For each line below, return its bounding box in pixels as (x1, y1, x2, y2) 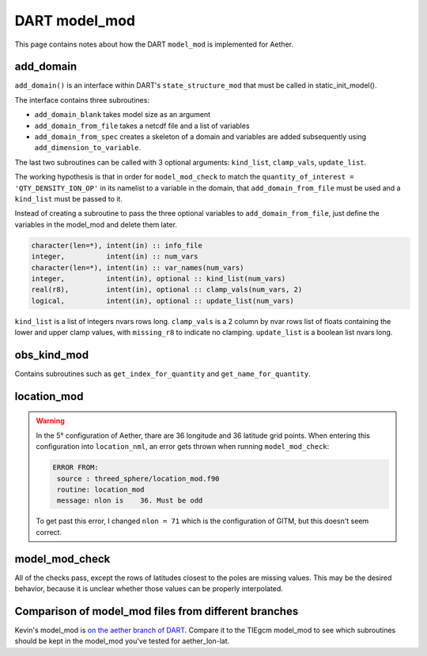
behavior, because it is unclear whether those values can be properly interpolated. (14, 583, 284, 593)
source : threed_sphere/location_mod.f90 (56, 474, 220, 483)
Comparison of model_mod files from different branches (14, 605, 299, 618)
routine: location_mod (56, 484, 145, 494)
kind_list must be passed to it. (14, 194, 123, 203)
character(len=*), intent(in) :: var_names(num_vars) (31, 263, 244, 272)
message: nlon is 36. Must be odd (56, 496, 203, 505)
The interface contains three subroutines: (14, 95, 150, 104)
